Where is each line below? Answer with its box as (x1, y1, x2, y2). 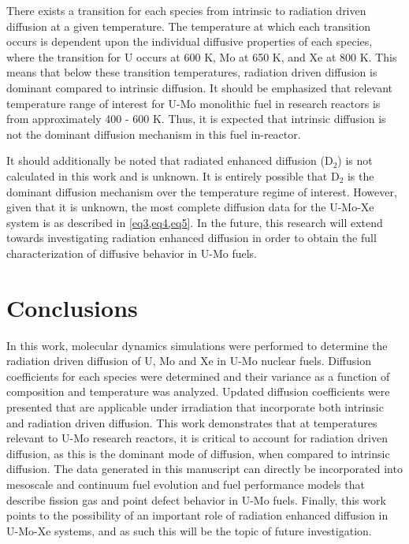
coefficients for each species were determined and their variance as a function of (6, 367, 390, 384)
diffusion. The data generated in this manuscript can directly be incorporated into (6, 460, 403, 477)
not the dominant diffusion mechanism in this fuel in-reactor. (6, 125, 301, 142)
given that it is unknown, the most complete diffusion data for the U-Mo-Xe (6, 199, 374, 215)
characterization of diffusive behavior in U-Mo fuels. (6, 244, 258, 261)
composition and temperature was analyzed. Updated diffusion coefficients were (6, 383, 390, 400)
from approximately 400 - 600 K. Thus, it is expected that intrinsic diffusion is (6, 110, 386, 127)
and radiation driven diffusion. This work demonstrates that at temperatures (6, 414, 377, 430)
